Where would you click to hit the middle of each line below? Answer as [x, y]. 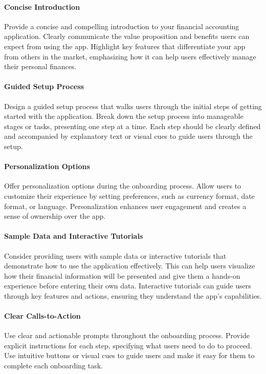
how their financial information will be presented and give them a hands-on [122, 275]
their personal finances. [40, 66]
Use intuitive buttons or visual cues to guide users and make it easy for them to [129, 355]
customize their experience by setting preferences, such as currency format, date [129, 195]
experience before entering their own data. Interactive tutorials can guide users [128, 286]
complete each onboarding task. [54, 366]
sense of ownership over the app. [55, 216]
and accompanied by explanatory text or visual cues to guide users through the [128, 136]
